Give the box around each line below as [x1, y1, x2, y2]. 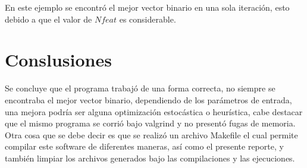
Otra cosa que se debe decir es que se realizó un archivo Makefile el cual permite [5, 128, 298, 141]
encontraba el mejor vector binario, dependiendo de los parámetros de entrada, [5, 93, 292, 106]
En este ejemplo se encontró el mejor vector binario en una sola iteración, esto [5, 1, 290, 13]
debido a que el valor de [5, 12, 92, 25]
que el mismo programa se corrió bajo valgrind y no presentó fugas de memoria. [5, 117, 296, 129]
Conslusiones [5, 47, 112, 72]
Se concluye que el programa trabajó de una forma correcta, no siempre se [5, 82, 275, 94]
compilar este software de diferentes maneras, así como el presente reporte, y [5, 140, 284, 153]
